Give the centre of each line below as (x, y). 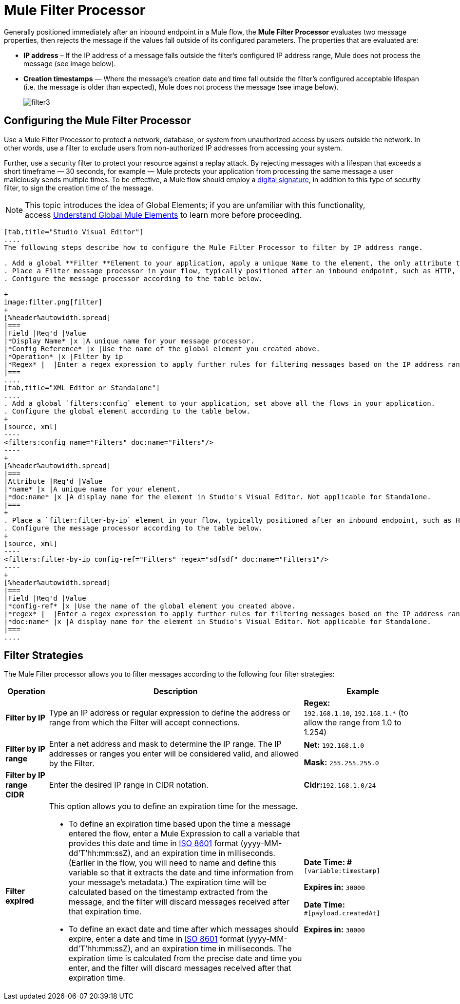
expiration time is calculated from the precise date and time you (185, 958)
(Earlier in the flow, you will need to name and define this (172, 863)
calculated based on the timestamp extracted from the (168, 892)
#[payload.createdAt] (342, 913)
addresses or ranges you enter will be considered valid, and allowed (174, 754)
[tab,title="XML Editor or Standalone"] (82, 388)
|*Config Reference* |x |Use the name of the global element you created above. (162, 349)
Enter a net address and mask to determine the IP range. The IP (165, 744)
